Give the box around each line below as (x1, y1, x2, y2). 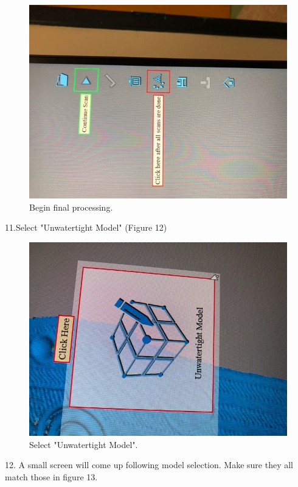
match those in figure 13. (5, 470, 98, 483)
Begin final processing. (29, 200, 113, 213)
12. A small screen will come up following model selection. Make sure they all (5, 458, 293, 471)
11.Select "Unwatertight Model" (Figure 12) (5, 221, 167, 234)
